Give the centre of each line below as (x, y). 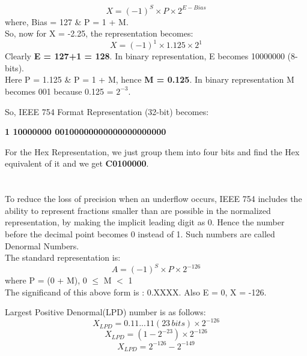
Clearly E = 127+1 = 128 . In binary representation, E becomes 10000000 (145, 56)
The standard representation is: (63, 257)
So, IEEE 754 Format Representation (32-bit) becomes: (107, 111)
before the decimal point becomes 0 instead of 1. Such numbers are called (140, 233)
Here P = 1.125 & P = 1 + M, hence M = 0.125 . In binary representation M (150, 79)
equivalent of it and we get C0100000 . (77, 163)
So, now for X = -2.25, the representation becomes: (99, 33)
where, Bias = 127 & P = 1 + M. (67, 21)
